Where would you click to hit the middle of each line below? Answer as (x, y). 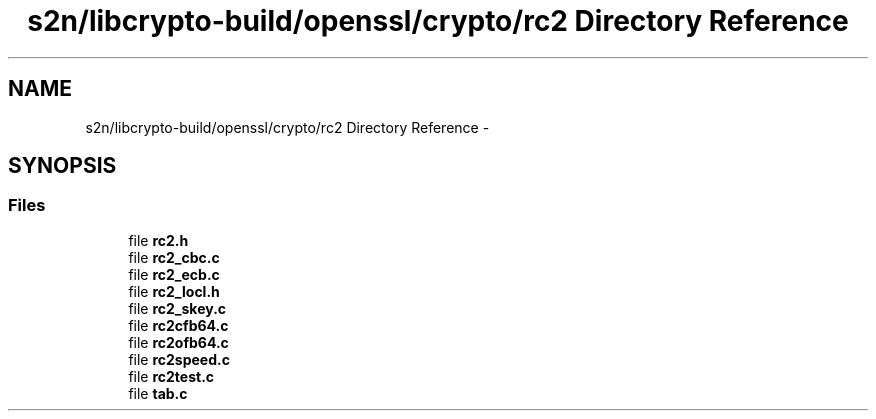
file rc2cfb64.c (178, 325)
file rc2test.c (171, 376)
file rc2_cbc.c (174, 257)
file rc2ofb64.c (178, 342)
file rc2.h (158, 240)
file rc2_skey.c (177, 308)
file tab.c (158, 393)
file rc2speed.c (179, 359)
